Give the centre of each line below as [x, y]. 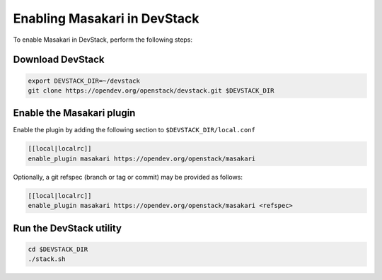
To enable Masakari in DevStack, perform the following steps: [103, 40]
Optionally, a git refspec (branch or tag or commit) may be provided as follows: [128, 177]
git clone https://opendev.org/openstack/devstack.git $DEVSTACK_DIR [151, 91]
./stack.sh [47, 259]
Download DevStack [59, 60]
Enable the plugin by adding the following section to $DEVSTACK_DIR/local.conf [134, 130]
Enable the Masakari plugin [74, 113]
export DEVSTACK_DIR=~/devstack [84, 81]
